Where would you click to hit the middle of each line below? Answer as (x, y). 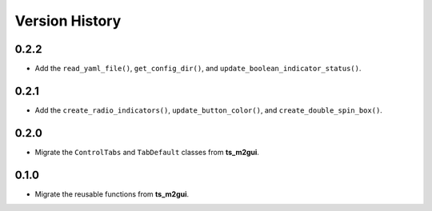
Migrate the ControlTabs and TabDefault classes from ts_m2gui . (147, 152)
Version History (68, 21)
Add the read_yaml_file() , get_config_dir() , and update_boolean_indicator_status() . (198, 69)
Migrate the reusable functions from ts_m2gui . (112, 194)
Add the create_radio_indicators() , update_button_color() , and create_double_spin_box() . (209, 110)
